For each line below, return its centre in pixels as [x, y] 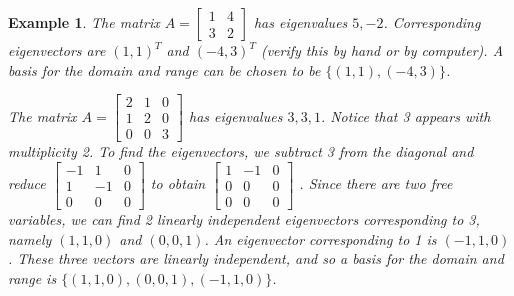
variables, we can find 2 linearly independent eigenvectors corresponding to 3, [244, 218]
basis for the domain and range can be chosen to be [164, 69]
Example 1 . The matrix [84, 22]
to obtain [178, 183]
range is [32, 277]
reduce [27, 183]
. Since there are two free [376, 183]
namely [30, 238]
